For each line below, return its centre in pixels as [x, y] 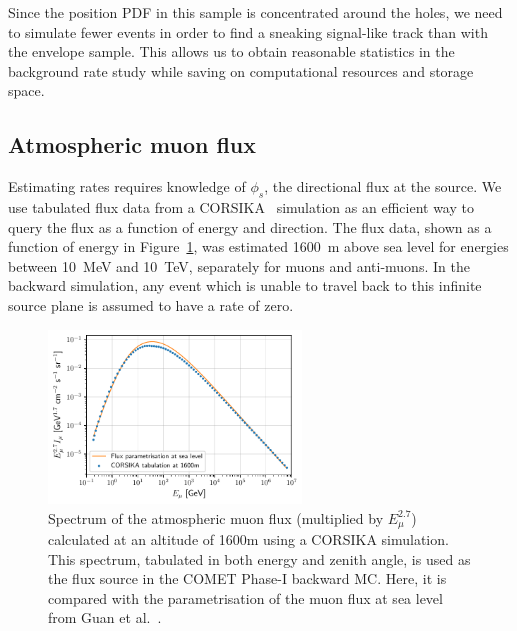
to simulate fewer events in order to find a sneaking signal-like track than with [248, 31]
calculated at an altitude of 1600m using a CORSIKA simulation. [248, 539]
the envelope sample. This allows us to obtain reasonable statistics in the [231, 51]
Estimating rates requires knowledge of [127, 186]
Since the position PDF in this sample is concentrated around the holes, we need [255, 12]
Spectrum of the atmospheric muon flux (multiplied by [216, 517]
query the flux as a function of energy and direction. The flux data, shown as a [250, 226]
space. [26, 90]
